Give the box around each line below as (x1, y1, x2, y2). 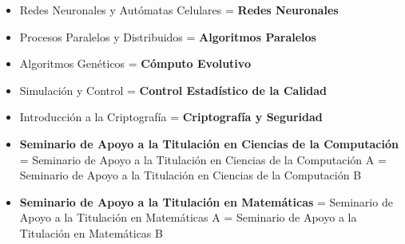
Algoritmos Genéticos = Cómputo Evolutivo (19, 55, 251, 72)
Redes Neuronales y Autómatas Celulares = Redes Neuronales (19, 2, 339, 18)
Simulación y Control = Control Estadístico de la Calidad (19, 81, 328, 98)
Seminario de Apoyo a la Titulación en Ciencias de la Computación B (19, 167, 362, 183)
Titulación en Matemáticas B (19, 224, 163, 241)
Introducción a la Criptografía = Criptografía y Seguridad (19, 108, 323, 125)
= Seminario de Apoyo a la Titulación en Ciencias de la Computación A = (19, 151, 387, 167)
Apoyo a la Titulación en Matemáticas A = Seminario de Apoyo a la (19, 209, 357, 226)
